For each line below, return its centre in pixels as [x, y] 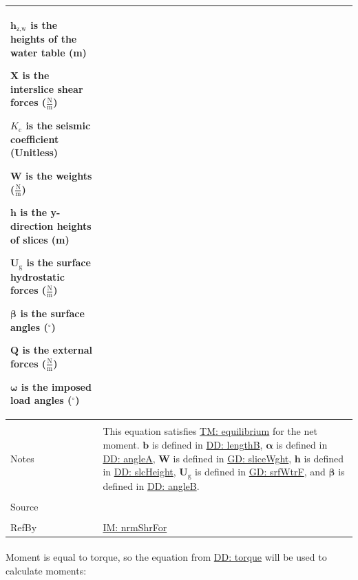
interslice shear [47, 88]
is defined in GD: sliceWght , [232, 458]
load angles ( [41, 400]
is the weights [59, 175]
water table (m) [49, 52]
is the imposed [56, 386]
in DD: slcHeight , [139, 472]
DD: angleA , [129, 458]
